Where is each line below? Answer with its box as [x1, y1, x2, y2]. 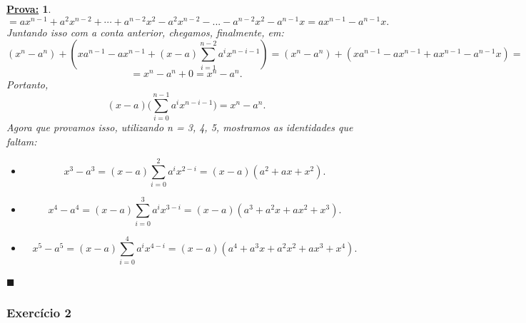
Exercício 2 [6, 304, 71, 322]
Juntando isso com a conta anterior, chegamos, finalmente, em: [6, 24, 284, 39]
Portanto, [6, 77, 49, 92]
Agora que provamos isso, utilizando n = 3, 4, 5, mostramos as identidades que [6, 120, 353, 135]
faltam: [6, 133, 37, 148]
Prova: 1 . [6, 1, 51, 16]
